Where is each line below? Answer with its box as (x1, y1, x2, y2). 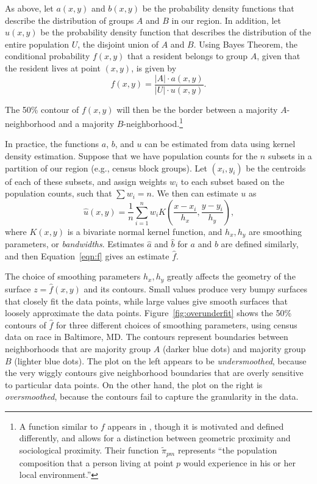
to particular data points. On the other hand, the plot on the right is (5, 378, 263, 391)
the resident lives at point (5, 61, 101, 74)
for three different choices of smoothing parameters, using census (55, 318, 297, 331)
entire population (5, 37, 69, 50)
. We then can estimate (151, 187, 238, 200)
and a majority (58, 117, 115, 129)
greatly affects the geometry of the (166, 270, 296, 283)
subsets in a (268, 150, 312, 162)
